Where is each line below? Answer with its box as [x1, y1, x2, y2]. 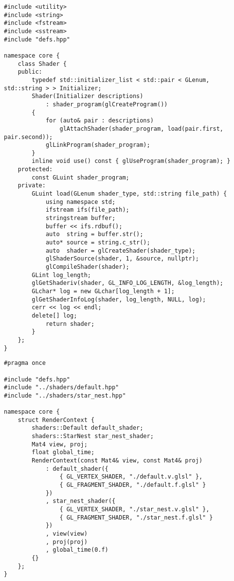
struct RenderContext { [18, 416, 95, 423]
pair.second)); [4, 133, 53, 140]
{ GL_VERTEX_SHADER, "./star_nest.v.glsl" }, [59, 506, 210, 513]
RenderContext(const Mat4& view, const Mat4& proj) [32, 457, 203, 464]
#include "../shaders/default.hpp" [4, 384, 119, 391]
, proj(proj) [45, 538, 88, 545]
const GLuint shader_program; [32, 174, 129, 181]
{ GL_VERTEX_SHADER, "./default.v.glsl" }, [59, 473, 203, 481]
